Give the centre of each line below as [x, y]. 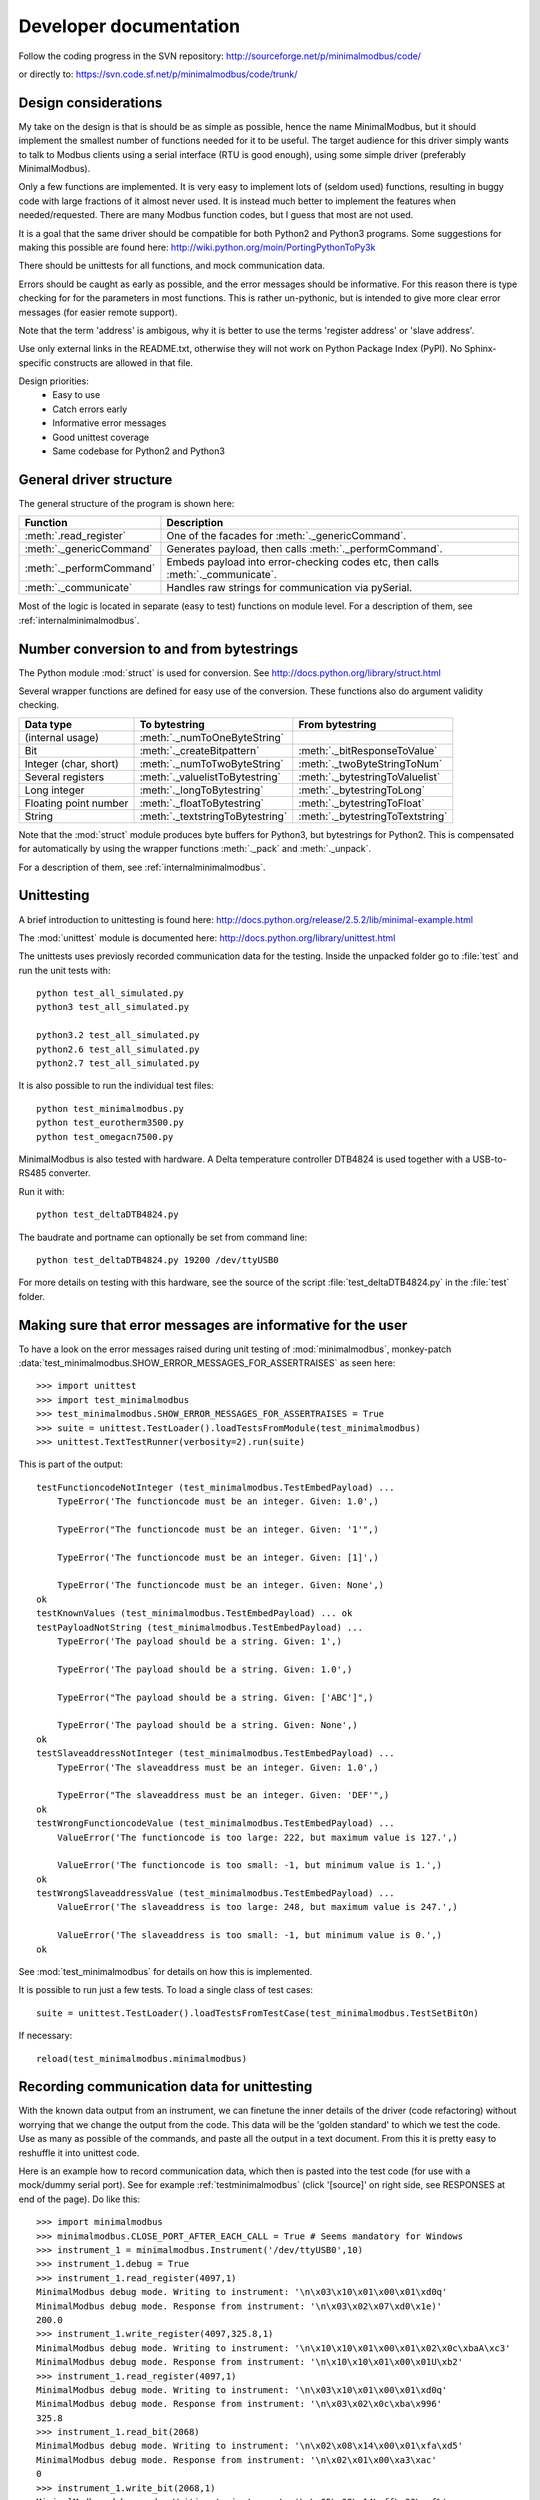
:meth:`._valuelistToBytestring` [210, 777]
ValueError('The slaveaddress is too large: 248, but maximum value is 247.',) [257, 1907]
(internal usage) [62, 737]
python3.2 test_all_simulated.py [118, 1035]
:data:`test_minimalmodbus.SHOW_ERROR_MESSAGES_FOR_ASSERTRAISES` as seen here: [207, 1363]
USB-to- [489, 1159]
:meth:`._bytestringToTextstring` [373, 816]
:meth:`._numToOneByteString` [212, 737]
